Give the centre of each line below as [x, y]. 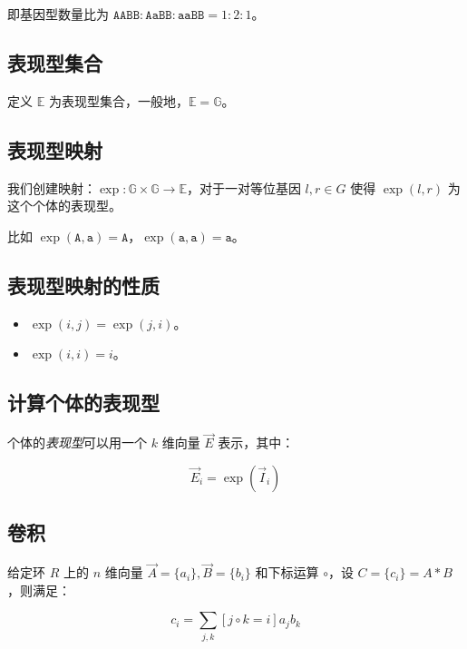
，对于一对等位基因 [243, 187]
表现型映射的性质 [83, 285]
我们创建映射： [52, 187]
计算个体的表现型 [83, 403]
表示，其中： [256, 442]
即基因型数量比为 [58, 14]
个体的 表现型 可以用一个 [77, 442]
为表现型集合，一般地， [118, 100]
